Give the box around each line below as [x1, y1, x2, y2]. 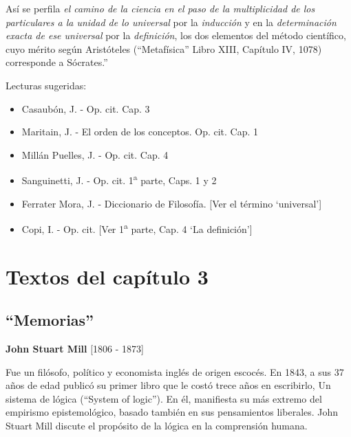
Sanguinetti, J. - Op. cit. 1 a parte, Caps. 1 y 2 [21, 171, 217, 187]
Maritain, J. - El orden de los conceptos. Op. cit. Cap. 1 [21, 124, 259, 139]
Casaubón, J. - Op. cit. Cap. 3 [21, 101, 150, 115]
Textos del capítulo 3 [6, 262, 209, 290]
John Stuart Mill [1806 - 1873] [6, 341, 144, 356]
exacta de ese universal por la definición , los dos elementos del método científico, [6, 28, 346, 43]
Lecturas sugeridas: [6, 78, 87, 92]
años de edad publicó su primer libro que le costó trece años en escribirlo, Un [6, 378, 331, 392]
